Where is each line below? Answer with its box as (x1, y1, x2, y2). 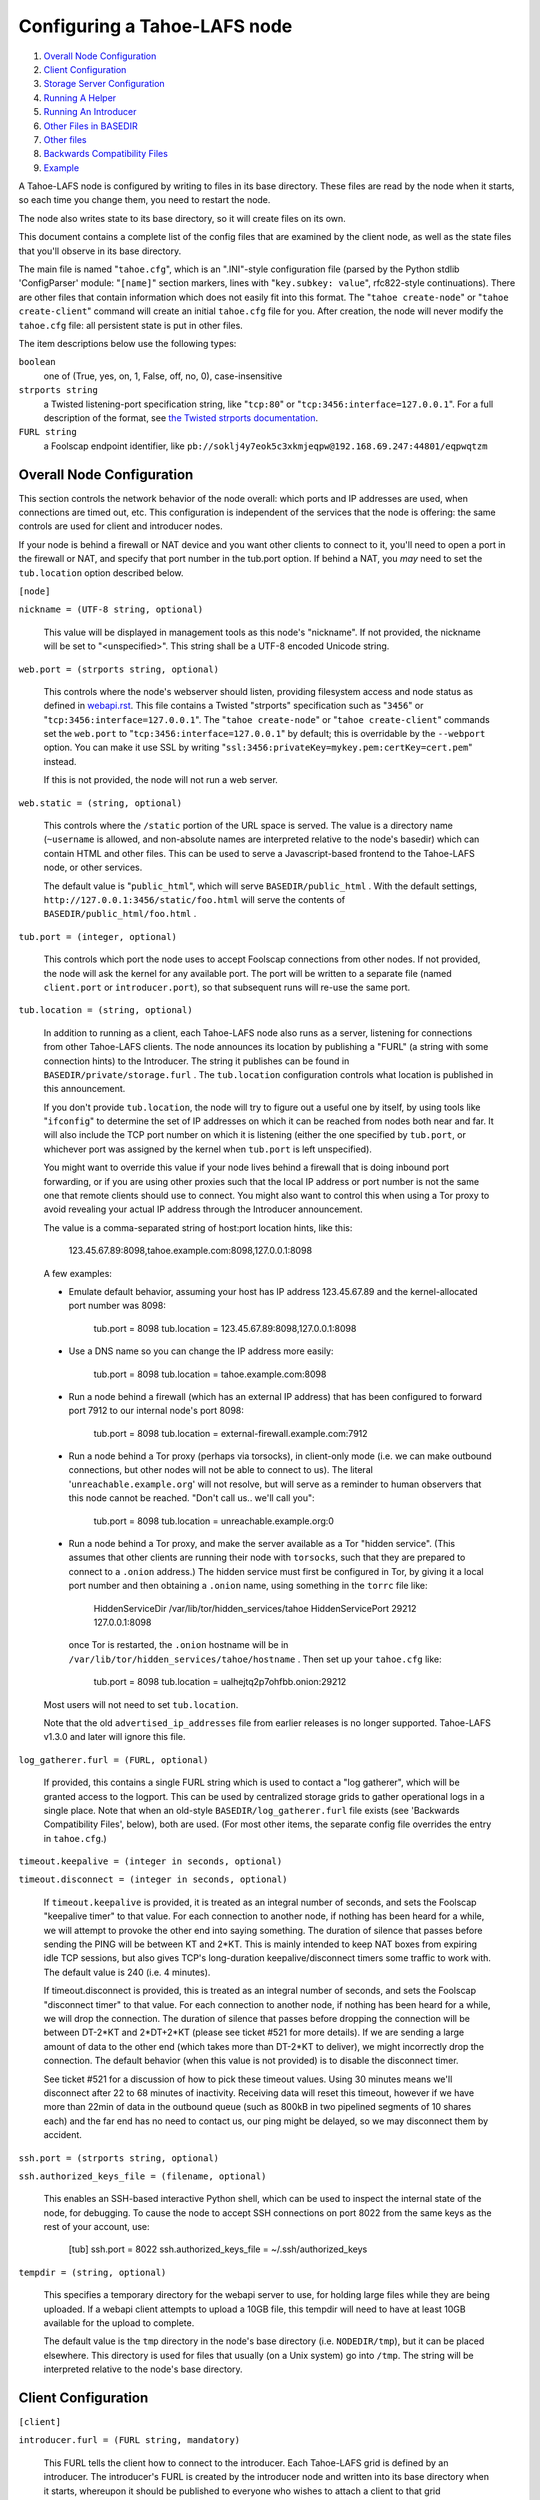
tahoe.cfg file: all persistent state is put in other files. (18, 319, 244, 331)
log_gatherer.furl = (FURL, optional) (18, 1754, 209, 1765)
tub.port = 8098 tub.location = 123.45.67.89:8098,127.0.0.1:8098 (93, 1322, 357, 1334)
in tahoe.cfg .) (43, 1832, 107, 1844)
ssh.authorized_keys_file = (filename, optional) (18, 2170, 267, 2182)
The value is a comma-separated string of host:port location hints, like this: (43, 1221, 353, 1234)
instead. (43, 755, 77, 767)
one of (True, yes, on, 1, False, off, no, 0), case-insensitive (43, 370, 283, 382)
